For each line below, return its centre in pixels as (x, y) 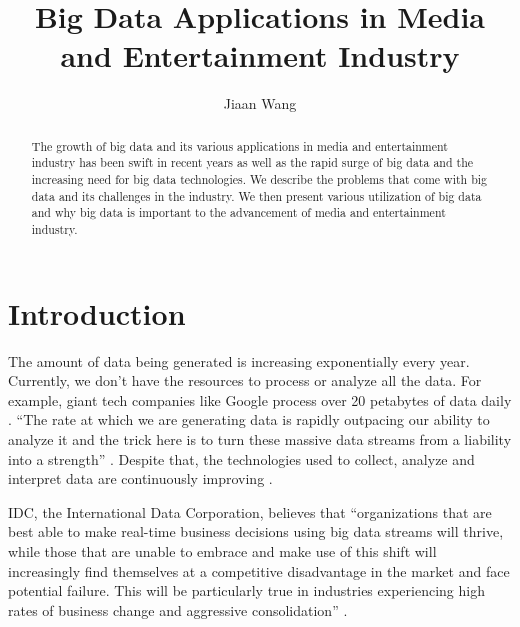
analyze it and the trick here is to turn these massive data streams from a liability (260, 438)
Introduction (97, 312)
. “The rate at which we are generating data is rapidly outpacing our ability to (249, 419)
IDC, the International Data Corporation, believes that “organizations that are (250, 511)
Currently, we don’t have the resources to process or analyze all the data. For (245, 380)
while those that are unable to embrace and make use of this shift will (222, 550)
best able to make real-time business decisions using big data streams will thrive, (256, 531)
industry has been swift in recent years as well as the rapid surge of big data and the (252, 162)
